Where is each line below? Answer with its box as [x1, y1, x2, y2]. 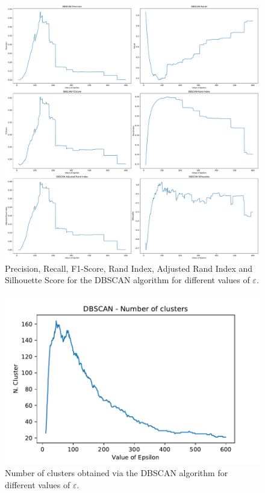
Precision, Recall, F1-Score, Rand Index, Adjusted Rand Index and [5, 262, 253, 274]
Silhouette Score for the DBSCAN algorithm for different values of [5, 274, 250, 286]
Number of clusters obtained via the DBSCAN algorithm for [5, 467, 228, 479]
